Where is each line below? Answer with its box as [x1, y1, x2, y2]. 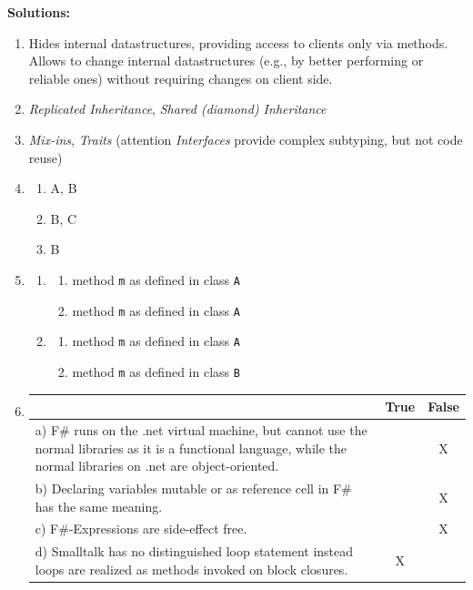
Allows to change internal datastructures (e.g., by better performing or [28, 51, 424, 70]
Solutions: [7, 3, 70, 21]
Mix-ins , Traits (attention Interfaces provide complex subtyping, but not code [28, 129, 463, 148]
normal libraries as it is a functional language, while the [35, 438, 347, 457]
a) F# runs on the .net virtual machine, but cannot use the [35, 420, 367, 439]
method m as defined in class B [72, 361, 240, 381]
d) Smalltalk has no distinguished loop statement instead [35, 542, 354, 561]
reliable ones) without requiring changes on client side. [28, 68, 333, 87]
